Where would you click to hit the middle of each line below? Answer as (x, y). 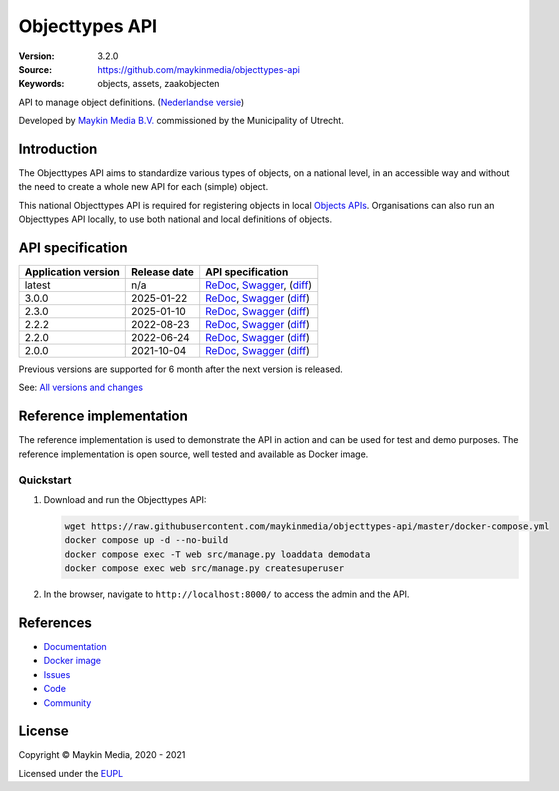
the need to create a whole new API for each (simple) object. (143, 187)
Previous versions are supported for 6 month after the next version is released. (181, 369)
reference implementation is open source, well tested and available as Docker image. (193, 454)
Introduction (58, 148)
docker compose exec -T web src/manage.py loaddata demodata (217, 554)
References (55, 622)
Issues (57, 674)
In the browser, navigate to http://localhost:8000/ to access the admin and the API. (226, 594)
